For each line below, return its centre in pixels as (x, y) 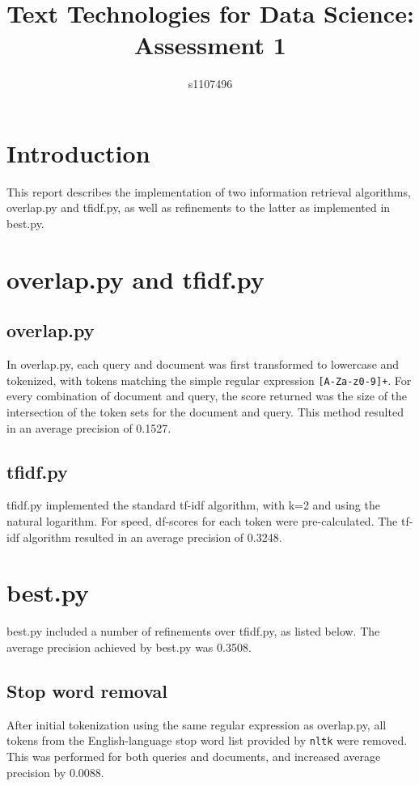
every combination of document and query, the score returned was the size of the (207, 396)
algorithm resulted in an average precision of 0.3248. (152, 537)
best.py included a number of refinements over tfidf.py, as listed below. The (193, 631)
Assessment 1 (210, 45)
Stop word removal (87, 690)
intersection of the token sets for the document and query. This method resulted (205, 412)
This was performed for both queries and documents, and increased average (194, 756)
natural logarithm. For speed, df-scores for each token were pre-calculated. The (202, 521)
